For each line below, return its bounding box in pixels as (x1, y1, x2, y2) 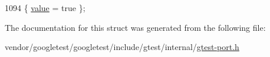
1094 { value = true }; (5, 2, 85, 13)
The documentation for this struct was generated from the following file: (5, 21, 266, 33)
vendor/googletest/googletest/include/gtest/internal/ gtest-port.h (5, 41, 239, 53)
